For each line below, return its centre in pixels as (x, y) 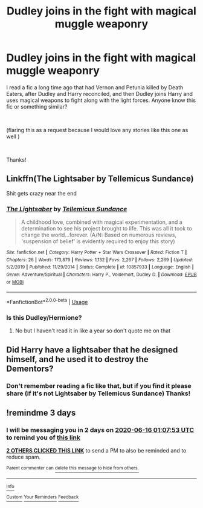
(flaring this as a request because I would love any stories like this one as (97, 130)
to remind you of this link (43, 437)
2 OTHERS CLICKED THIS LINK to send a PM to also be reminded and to (96, 451)
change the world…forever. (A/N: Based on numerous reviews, (99, 235)
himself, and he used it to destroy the (78, 359)
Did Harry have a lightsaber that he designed (92, 350)
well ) (13, 136)
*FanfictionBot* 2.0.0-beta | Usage (47, 301)
